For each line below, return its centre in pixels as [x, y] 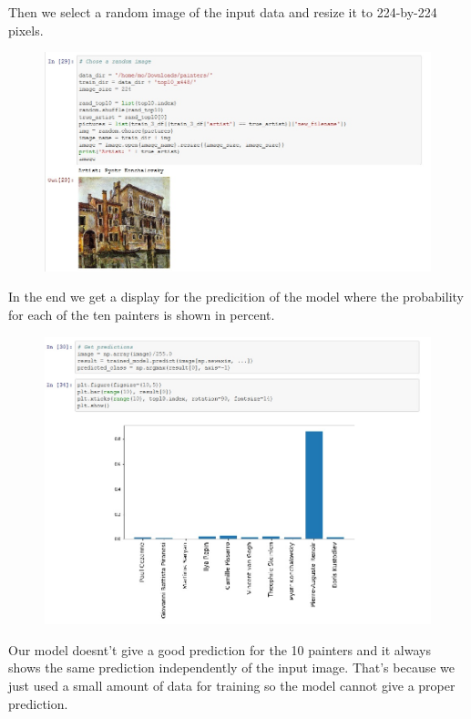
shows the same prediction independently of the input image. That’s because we [232, 668]
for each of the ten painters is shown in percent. [142, 315]
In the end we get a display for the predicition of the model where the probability [236, 297]
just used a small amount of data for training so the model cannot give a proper [232, 686]
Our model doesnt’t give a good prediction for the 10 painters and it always [220, 649]
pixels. [26, 30]
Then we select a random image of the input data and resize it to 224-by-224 [223, 12]
